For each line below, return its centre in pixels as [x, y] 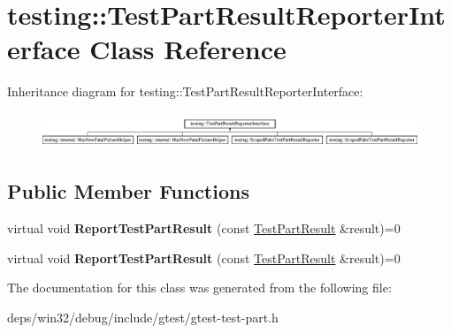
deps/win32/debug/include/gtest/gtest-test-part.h [143, 317]
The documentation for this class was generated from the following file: [199, 288]
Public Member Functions [128, 191]
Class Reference [188, 49]
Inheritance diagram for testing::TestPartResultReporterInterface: [185, 91]
